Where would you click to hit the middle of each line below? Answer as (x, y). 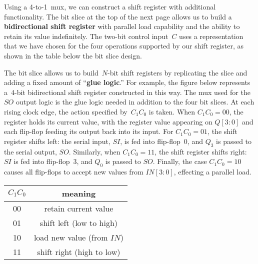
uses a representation (211, 36)
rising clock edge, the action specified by (66, 111)
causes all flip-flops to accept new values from (74, 171)
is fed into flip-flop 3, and (53, 161)
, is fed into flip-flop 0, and (161, 141)
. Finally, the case (180, 161)
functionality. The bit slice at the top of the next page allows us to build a (118, 16)
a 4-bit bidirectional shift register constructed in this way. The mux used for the (127, 92)
